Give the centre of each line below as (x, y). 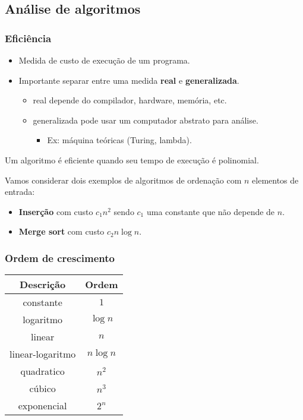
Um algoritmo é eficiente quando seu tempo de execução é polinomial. (132, 160)
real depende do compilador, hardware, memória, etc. (130, 100)
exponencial (42, 406)
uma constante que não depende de (211, 211)
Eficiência (28, 38)
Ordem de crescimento (60, 258)
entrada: (20, 192)
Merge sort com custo (61, 231)
